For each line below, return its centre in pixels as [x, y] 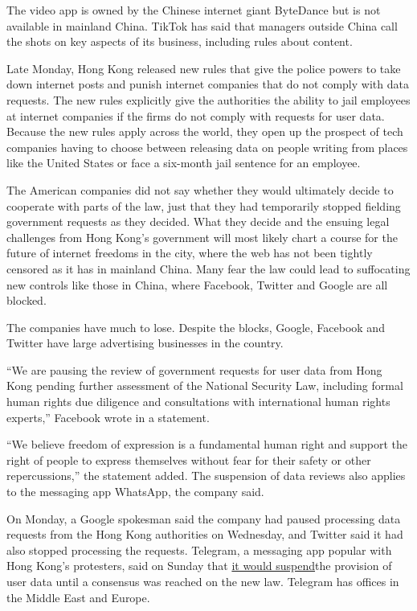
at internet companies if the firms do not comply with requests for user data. [196, 115]
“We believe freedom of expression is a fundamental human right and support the [207, 444]
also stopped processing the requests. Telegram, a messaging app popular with [199, 549]
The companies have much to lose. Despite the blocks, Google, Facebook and [196, 327]
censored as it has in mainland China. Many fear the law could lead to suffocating [208, 268]
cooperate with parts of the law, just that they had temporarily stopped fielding [204, 205]
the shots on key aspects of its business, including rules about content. [180, 41]
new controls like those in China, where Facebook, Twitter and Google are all [197, 284]
